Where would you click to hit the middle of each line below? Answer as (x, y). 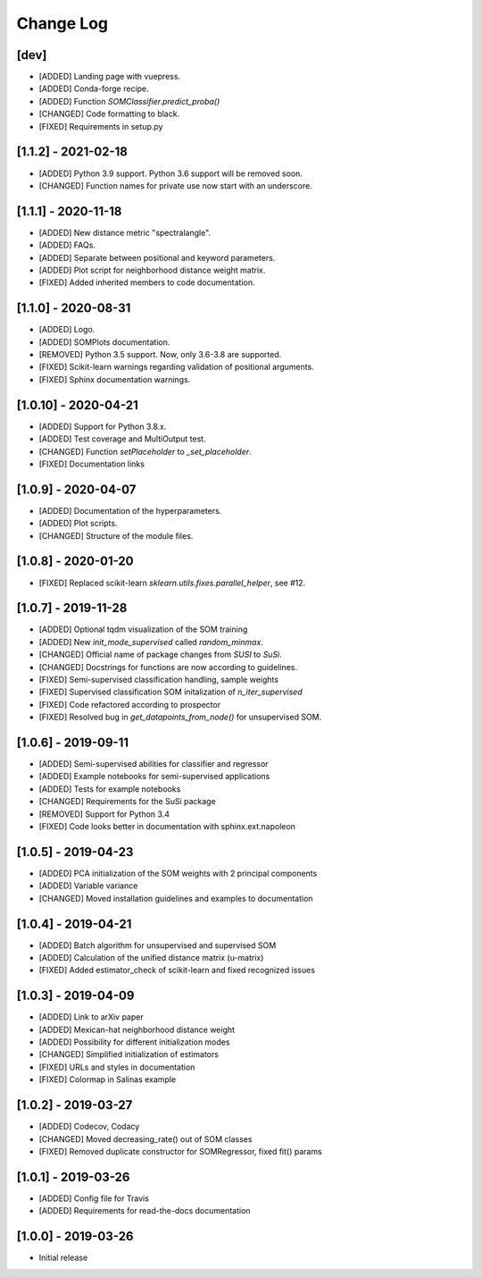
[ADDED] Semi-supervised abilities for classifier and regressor (154, 764)
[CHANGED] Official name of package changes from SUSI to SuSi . (161, 655)
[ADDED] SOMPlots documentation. (104, 342)
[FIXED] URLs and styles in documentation (117, 1067)
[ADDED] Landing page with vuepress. (110, 77)
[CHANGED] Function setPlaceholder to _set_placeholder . (145, 451)
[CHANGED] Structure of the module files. (116, 535)
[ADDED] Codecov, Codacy (89, 1127)
